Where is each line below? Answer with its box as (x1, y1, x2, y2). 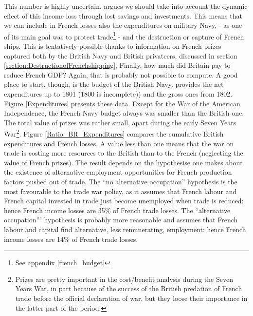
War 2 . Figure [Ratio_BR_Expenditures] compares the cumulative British (4, 127, 224, 139)
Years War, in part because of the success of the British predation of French (15, 283, 242, 294)
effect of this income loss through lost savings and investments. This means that (4, 10, 242, 20)
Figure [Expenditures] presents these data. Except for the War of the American (4, 98, 240, 108)
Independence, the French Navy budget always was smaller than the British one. (4, 108, 244, 118)
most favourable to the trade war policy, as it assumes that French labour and (4, 186, 237, 196)
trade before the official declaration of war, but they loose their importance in (15, 293, 248, 303)
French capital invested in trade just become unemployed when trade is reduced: (4, 196, 244, 206)
